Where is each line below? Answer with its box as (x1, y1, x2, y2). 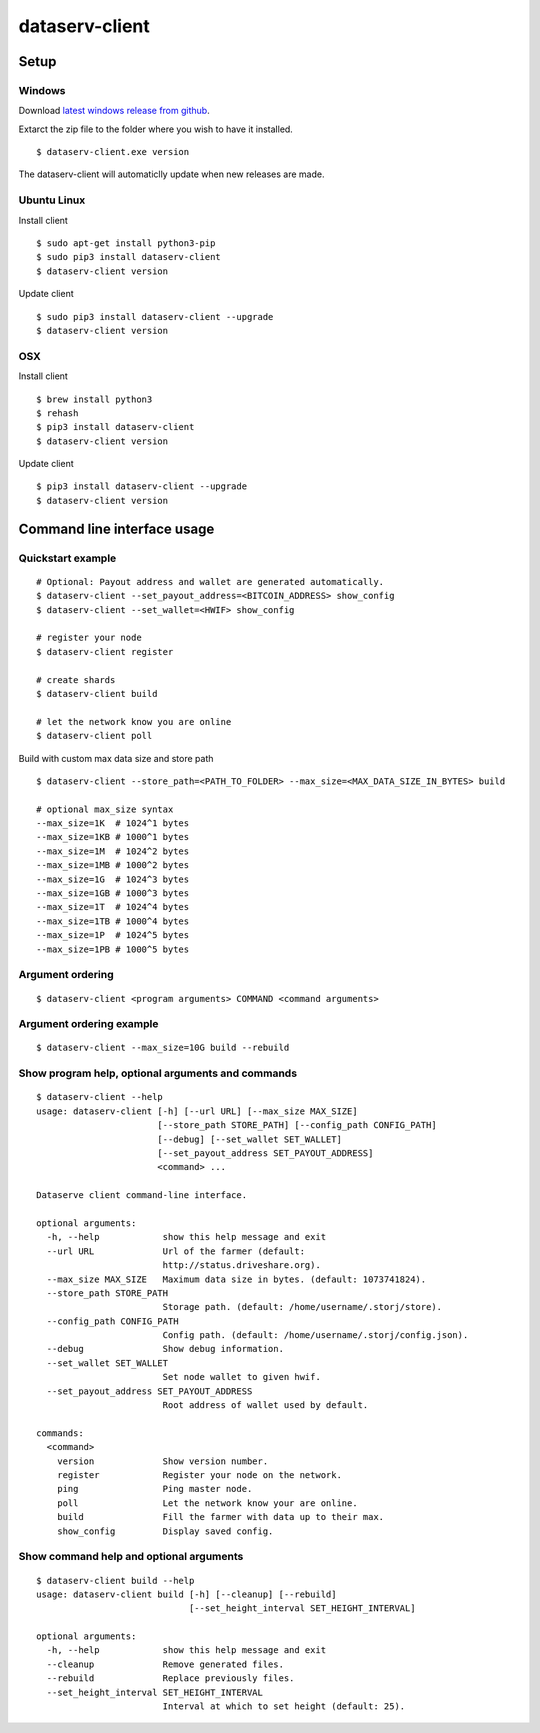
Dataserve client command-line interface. (36, 1190, 248, 1201)
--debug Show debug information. (46, 1343, 285, 1355)
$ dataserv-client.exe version (36, 146, 190, 158)
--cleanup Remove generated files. (46, 1658, 285, 1670)
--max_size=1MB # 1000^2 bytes (36, 860, 190, 871)
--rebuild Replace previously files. (46, 1673, 295, 1684)
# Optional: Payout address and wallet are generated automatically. (36, 576, 385, 587)
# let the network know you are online (36, 716, 232, 727)
